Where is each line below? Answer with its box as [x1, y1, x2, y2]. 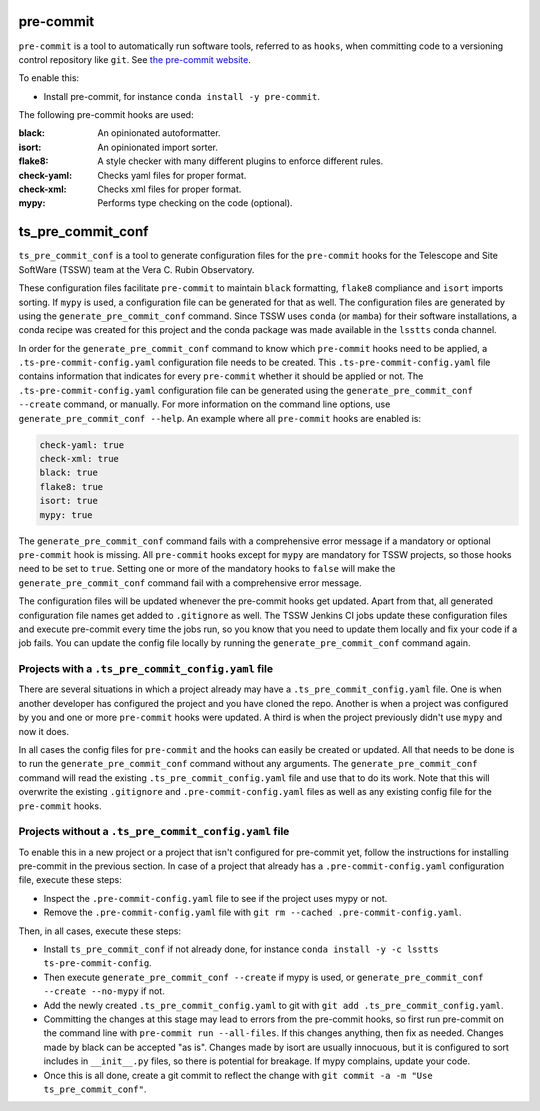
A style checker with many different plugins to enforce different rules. [97, 155, 384, 167]
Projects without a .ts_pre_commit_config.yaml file [18, 825, 290, 839]
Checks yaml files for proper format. [97, 169, 247, 181]
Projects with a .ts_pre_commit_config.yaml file [18, 662, 274, 676]
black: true [39, 467, 99, 479]
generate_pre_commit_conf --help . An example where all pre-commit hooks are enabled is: [18, 412, 422, 424]
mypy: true [39, 509, 93, 520]
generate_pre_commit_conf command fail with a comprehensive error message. [18, 576, 362, 589]
